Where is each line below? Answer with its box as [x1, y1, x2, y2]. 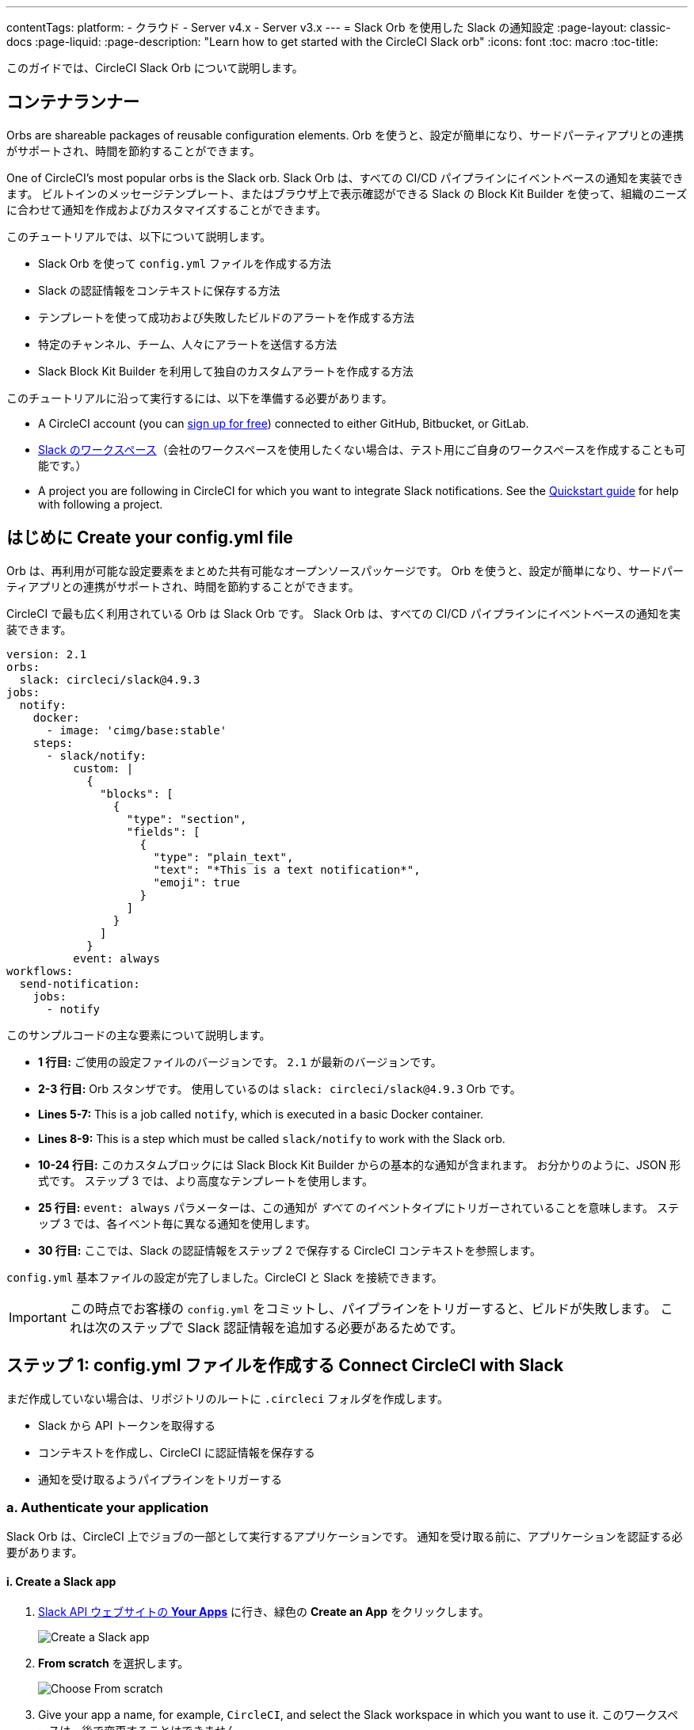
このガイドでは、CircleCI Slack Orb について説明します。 [6, 61, 303, 74]
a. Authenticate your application [6, 1499, 209, 1515]
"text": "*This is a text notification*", [153, 863, 421, 876]
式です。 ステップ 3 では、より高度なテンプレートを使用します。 [38, 1173, 373, 1187]
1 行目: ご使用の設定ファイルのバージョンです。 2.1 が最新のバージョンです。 [38, 1054, 442, 1069]
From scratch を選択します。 [38, 1656, 189, 1670]
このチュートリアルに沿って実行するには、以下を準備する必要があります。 [6, 391, 393, 405]
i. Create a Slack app [6, 1574, 116, 1588]
